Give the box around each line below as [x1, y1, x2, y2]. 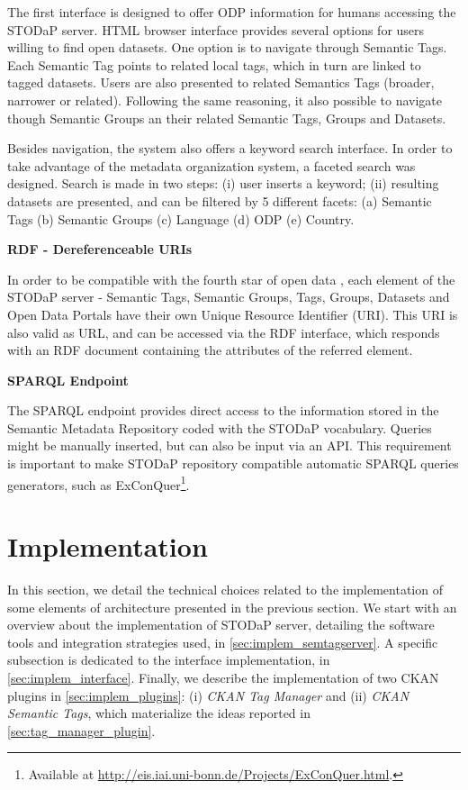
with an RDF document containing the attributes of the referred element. [7, 341, 413, 359]
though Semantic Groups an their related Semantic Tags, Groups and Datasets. [7, 108, 446, 127]
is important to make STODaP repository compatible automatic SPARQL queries [7, 454, 459, 473]
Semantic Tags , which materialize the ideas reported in [7, 704, 310, 722]
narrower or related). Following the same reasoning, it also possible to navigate [7, 90, 443, 109]
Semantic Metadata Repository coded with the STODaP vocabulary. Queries [7, 418, 432, 437]
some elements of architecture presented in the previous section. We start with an [7, 597, 457, 616]
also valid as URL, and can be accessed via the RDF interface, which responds [7, 322, 440, 341]
